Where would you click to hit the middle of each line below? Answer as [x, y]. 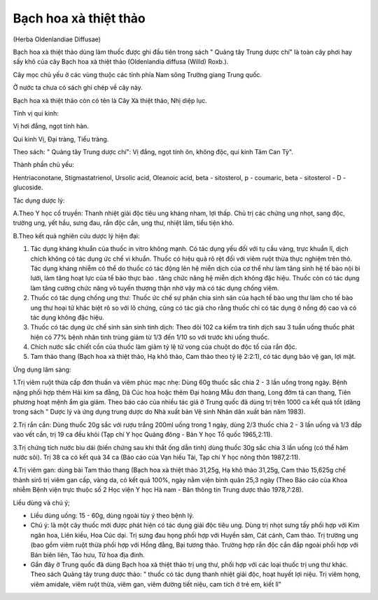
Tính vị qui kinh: [36, 113]
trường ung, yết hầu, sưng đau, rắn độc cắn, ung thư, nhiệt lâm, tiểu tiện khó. [124, 223]
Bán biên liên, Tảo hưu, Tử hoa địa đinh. [87, 554]
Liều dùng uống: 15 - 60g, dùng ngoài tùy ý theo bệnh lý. [112, 515]
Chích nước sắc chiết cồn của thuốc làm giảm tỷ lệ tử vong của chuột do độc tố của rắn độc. [164, 347]
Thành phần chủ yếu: [44, 165]
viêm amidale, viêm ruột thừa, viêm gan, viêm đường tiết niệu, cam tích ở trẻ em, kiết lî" [156, 584]
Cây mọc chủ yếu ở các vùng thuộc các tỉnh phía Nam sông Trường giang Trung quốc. [138, 74]
